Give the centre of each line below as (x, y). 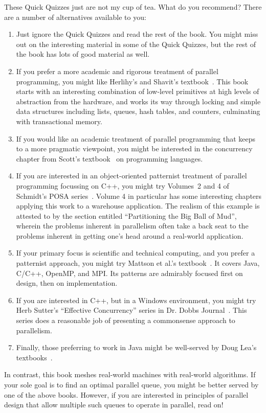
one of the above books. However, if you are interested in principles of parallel (126, 394)
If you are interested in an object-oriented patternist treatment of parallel (131, 176)
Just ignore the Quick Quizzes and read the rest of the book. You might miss (137, 34)
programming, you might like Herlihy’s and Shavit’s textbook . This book (132, 81)
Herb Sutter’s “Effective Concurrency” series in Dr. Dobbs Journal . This (131, 310)
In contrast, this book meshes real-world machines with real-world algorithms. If (130, 374)
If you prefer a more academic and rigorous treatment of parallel (117, 71)
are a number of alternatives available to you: (75, 17)
